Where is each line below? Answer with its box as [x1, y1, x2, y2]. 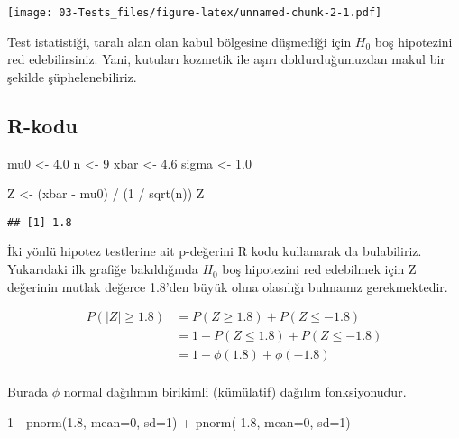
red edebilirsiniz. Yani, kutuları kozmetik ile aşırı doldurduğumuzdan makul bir [7, 50, 445, 68]
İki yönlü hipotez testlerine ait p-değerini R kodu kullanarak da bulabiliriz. [7, 242, 422, 260]
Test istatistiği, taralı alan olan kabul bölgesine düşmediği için [7, 32, 352, 50]
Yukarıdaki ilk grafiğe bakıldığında [7, 260, 198, 278]
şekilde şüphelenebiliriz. [7, 67, 137, 86]
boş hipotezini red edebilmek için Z [222, 260, 417, 278]
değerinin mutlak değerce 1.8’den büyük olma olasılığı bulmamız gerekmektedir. [7, 277, 448, 296]
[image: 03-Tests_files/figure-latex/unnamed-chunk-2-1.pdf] [7, 6, 382, 19]
